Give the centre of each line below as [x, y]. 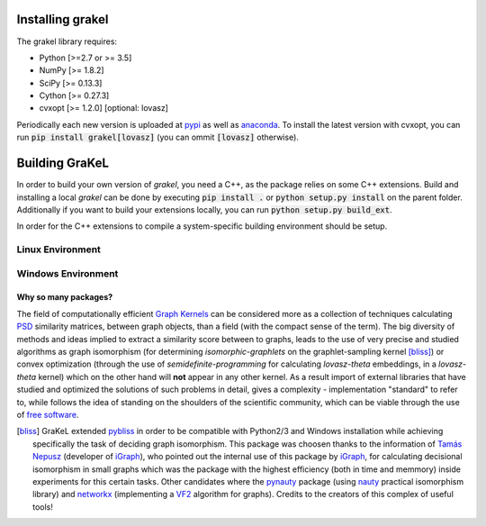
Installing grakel [63, 19]
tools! [43, 507]
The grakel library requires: [67, 41]
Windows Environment [67, 273]
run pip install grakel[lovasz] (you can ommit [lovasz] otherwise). [157, 137]
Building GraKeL [63, 163]
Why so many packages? [65, 297]
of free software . [48, 414]
